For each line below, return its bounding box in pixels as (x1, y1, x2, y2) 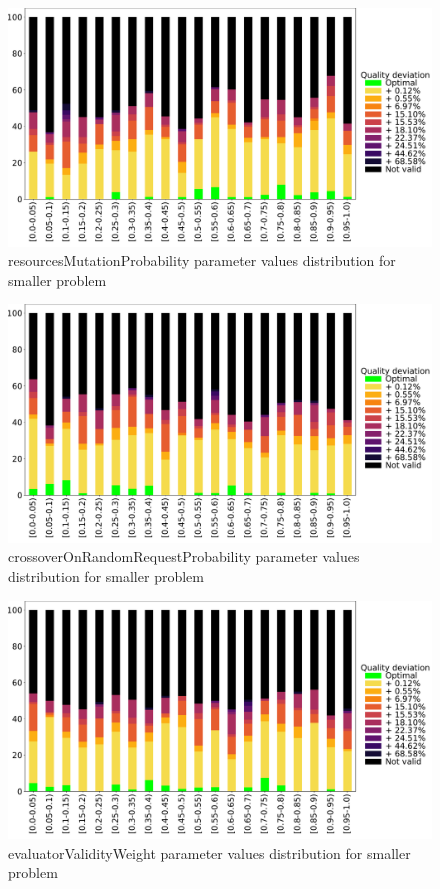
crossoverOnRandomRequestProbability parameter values (8, 546, 360, 567)
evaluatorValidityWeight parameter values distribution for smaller (8, 842, 411, 863)
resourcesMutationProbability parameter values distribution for (8, 250, 396, 271)
